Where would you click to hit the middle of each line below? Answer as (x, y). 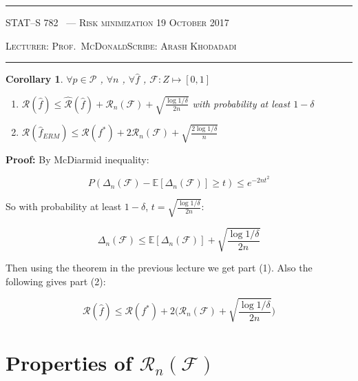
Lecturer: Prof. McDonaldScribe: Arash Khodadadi (121, 45)
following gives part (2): (56, 281)
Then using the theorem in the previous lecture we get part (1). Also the (159, 268)
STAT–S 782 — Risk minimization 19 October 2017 (117, 22)
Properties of (69, 363)
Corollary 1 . (34, 79)
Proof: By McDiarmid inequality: (77, 159)
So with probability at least (64, 206)
